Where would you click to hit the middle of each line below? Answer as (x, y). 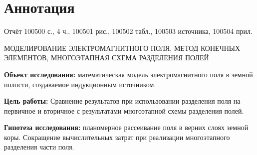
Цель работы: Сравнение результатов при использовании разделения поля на (122, 101)
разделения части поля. (39, 147)
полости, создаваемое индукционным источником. (80, 84)
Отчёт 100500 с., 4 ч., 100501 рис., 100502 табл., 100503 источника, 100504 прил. (128, 31)
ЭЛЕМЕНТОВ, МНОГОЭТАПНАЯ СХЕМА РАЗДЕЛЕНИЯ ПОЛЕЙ (107, 58)
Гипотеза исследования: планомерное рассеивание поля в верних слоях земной (126, 127)
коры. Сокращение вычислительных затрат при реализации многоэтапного (117, 137)
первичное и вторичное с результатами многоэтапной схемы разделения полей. (124, 110)
